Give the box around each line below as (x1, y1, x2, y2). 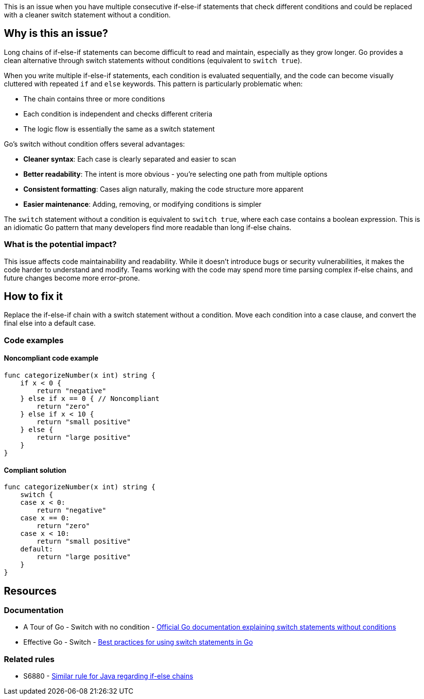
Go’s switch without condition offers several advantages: (4, 139, 185, 148)
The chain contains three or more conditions (23, 94, 165, 103)
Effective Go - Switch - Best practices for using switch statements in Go (23, 638, 253, 647)
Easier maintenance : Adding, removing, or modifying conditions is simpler (23, 200, 262, 208)
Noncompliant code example (4, 354, 99, 363)
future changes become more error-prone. (4, 273, 140, 282)
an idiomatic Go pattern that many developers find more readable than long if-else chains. (4, 223, 291, 232)
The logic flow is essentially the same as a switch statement (23, 124, 215, 133)
